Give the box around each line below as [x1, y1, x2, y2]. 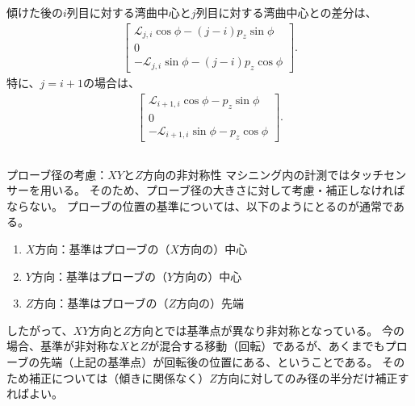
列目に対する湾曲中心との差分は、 [195, 4, 377, 20]
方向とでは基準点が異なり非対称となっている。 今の [130, 321, 405, 338]
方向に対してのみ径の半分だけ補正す [216, 369, 409, 386]
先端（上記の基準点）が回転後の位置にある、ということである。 [40, 353, 379, 370]
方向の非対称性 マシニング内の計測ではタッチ [142, 165, 384, 182]
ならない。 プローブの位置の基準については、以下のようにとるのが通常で [6, 197, 393, 214]
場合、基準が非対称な [6, 337, 119, 354]
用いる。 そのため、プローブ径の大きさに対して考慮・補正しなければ [40, 182, 405, 199]
